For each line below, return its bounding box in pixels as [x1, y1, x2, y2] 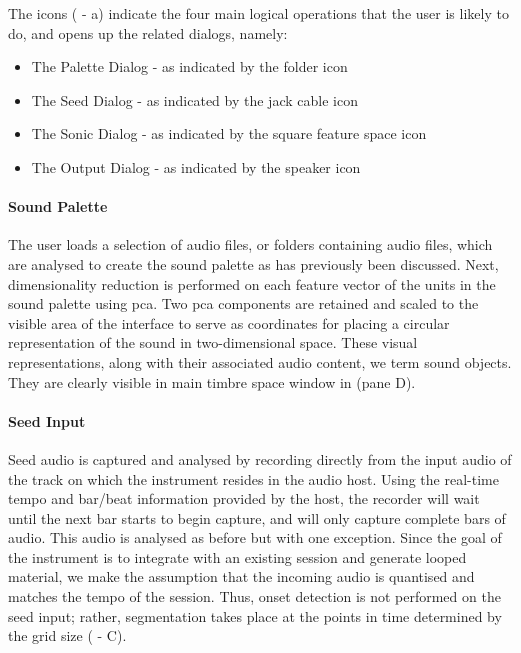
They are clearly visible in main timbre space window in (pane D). [8, 371, 416, 392]
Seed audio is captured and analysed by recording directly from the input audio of [8, 448, 512, 469]
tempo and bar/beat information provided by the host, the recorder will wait [8, 488, 480, 509]
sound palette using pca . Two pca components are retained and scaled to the [8, 293, 479, 314]
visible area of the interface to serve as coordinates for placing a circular [8, 312, 450, 333]
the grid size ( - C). [8, 625, 127, 646]
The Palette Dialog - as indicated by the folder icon [31, 56, 348, 77]
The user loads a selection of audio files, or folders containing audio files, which [8, 234, 493, 255]
